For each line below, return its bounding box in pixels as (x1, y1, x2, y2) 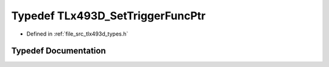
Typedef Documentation (11, 46, 106, 56)
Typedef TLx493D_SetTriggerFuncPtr (11, 9, 206, 22)
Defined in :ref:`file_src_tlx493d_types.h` (26, 30, 129, 37)
